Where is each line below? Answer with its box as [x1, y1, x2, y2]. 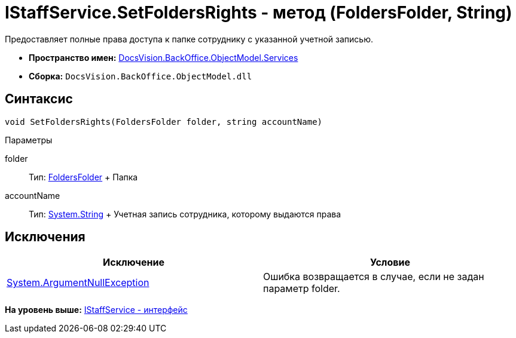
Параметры [5, 134, 53, 145]
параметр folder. [263, 282, 340, 295]
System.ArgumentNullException [7, 276, 149, 289]
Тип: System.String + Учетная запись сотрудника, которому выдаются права [29, 208, 341, 219]
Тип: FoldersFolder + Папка [29, 171, 138, 182]
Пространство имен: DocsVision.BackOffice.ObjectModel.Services [29, 52, 298, 63]
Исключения [5, 229, 86, 245]
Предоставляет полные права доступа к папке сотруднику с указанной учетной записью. [5, 33, 374, 44]
